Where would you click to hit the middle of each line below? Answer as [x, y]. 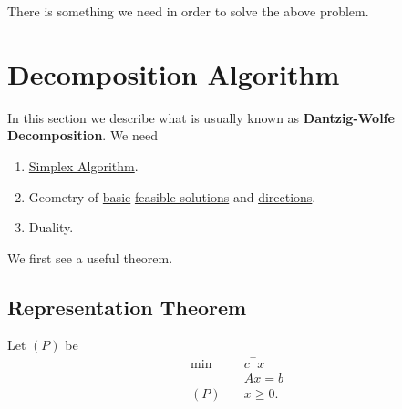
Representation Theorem [127, 307]
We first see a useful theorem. [90, 257]
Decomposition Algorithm [174, 73]
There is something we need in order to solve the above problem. [188, 11]
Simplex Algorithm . [83, 165]
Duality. [51, 227]
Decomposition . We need [82, 135]
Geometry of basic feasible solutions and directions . [172, 196]
